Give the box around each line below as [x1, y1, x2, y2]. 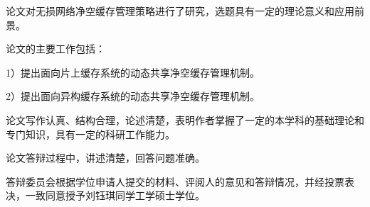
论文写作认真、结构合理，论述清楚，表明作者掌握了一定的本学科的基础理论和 [6, 112, 364, 127]
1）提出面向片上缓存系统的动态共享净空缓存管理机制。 [6, 65, 260, 79]
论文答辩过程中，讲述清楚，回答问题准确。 [6, 150, 205, 165]
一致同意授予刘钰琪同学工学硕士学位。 [25, 188, 205, 203]
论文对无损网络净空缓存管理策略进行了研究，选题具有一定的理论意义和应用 [6, 4, 354, 18]
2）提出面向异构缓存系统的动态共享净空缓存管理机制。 [6, 89, 260, 103]
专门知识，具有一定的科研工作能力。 [6, 126, 175, 141]
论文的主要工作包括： [6, 41, 105, 56]
